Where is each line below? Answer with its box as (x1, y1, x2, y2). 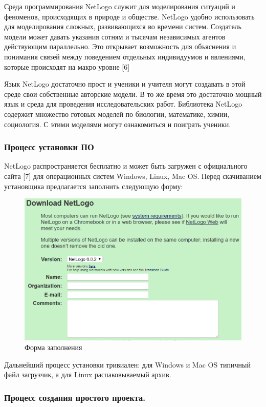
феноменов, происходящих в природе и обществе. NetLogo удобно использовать (4, 11, 255, 22)
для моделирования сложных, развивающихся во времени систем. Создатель (4, 21, 241, 32)
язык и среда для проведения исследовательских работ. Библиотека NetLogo (4, 98, 242, 109)
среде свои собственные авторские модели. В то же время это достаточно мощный (4, 88, 262, 99)
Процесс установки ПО (4, 140, 94, 153)
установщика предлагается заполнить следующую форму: (4, 180, 183, 191)
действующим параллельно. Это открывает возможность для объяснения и (4, 41, 236, 52)
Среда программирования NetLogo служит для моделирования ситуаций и (4, 1, 235, 11)
